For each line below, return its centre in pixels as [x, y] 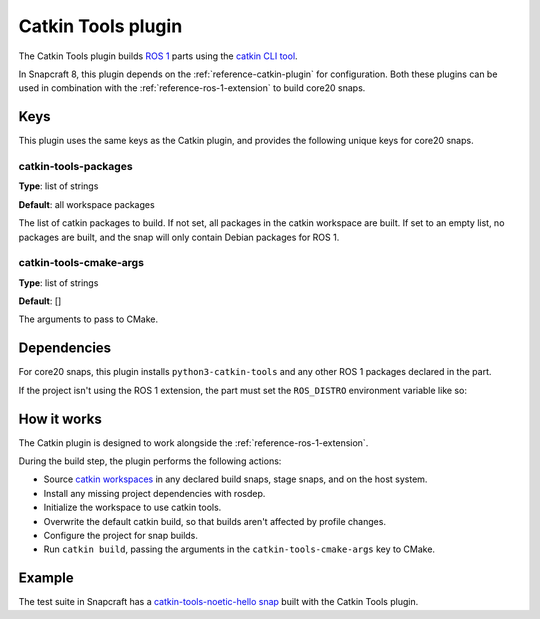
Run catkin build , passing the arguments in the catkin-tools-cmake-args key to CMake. [239, 549]
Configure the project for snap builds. [121, 536]
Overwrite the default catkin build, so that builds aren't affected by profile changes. [215, 521]
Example [46, 578]
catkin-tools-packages [76, 166]
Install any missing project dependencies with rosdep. [154, 493]
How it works [60, 418]
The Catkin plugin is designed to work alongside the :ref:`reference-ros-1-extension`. [193, 442]
